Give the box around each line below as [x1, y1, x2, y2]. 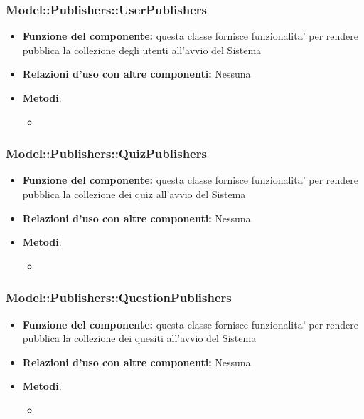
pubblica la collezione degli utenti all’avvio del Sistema [22, 42, 262, 57]
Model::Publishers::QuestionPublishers [6, 289, 232, 306]
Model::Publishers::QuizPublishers [6, 145, 207, 162]
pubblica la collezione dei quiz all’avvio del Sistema [22, 187, 246, 201]
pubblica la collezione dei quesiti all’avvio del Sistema [22, 331, 257, 346]
